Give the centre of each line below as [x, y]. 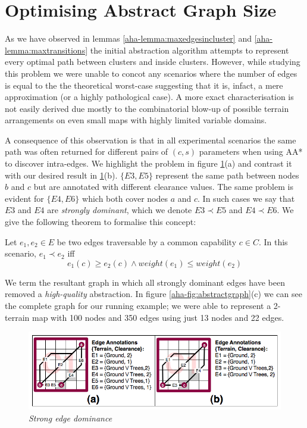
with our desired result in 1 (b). [61, 175]
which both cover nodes [125, 198]
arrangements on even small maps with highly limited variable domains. [136, 120]
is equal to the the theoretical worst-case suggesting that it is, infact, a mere [144, 85]
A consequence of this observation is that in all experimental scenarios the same [151, 140]
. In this [273, 241]
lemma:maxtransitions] [46, 50]
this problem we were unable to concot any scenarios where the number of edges [151, 73]
